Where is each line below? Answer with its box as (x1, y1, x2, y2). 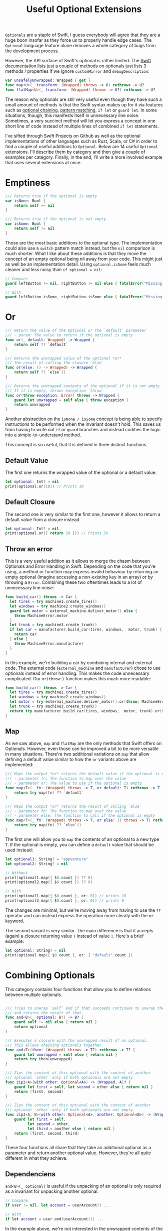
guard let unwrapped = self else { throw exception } (14, 398, 128, 403)
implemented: (5, 762, 33, 768)
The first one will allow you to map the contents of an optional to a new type (5, 836, 159, 842)
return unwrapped (14, 402, 50, 407)
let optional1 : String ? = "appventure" (5, 856, 88, 861)
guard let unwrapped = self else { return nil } (14, 1052, 117, 1057)
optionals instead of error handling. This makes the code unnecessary (5, 670, 149, 676)
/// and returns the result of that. (5, 1010, 84, 1015)
